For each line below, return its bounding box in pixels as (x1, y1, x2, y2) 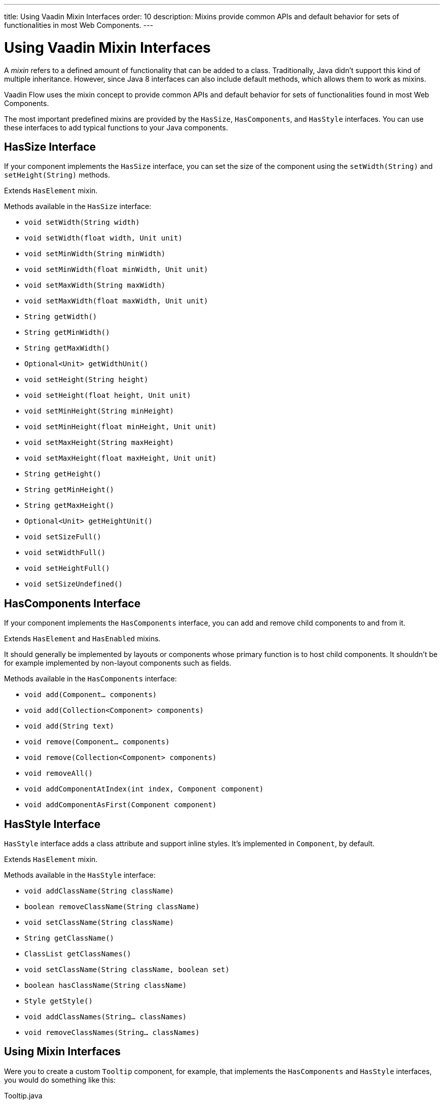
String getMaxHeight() (24, 501, 115, 510)
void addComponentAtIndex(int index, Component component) (24, 785, 264, 793)
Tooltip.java (4, 1091, 43, 1100)
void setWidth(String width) (24, 218, 140, 227)
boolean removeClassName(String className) (24, 903, 200, 911)
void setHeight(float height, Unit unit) (24, 391, 191, 400)
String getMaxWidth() (24, 344, 110, 353)
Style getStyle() (24, 997, 93, 1006)
